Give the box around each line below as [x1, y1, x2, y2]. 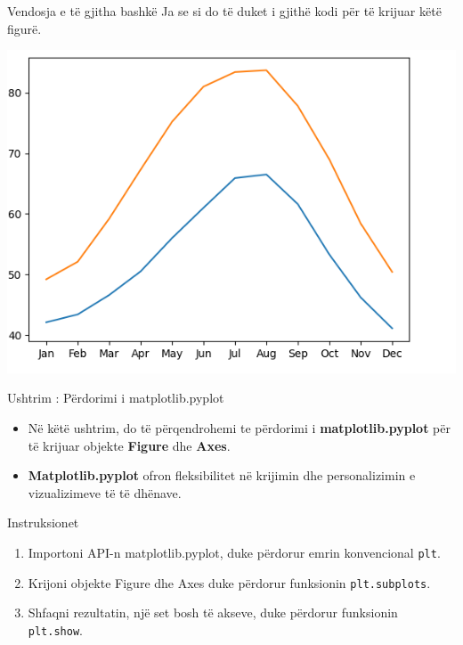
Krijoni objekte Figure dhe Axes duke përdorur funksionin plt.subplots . [28, 573, 431, 592]
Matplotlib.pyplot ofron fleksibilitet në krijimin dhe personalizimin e [28, 466, 416, 485]
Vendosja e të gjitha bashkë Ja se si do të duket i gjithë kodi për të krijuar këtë [7, 2, 442, 20]
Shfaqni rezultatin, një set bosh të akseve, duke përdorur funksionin [28, 603, 398, 622]
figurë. [7, 19, 42, 37]
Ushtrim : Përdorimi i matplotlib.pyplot [7, 388, 224, 407]
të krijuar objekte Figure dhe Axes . [28, 436, 231, 454]
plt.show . [28, 620, 83, 639]
